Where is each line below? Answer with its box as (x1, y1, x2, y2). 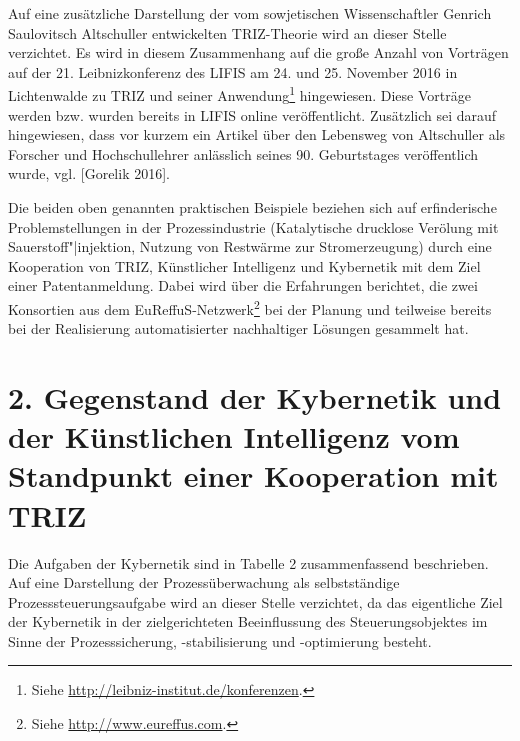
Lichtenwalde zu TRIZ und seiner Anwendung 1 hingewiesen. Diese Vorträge (8, 82, 471, 106)
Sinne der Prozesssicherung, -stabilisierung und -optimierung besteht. (8, 630, 432, 651)
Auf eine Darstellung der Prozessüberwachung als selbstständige (8, 572, 400, 593)
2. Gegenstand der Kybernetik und (8, 377, 502, 417)
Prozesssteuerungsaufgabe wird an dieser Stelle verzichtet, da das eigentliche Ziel (8, 591, 503, 612)
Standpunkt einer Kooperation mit (8, 455, 499, 496)
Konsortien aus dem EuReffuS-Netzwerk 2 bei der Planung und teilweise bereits (8, 295, 492, 319)
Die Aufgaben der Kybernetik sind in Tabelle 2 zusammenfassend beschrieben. (8, 552, 489, 573)
